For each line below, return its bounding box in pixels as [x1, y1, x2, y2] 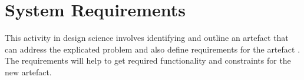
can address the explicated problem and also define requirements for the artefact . [5, 43, 300, 55]
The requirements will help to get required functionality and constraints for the [5, 54, 291, 67]
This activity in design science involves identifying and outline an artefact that [5, 32, 289, 44]
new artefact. [5, 65, 52, 78]
